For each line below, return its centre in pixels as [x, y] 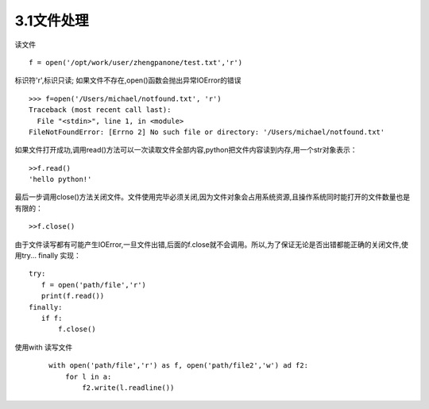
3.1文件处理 [52, 21]
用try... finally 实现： [48, 256]
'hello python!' [60, 179]
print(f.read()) [73, 296]
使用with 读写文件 [44, 347]
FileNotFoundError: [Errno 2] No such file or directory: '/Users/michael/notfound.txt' [207, 132]
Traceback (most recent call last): [100, 110]
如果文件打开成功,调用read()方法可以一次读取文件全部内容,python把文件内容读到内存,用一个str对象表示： [186, 150]
